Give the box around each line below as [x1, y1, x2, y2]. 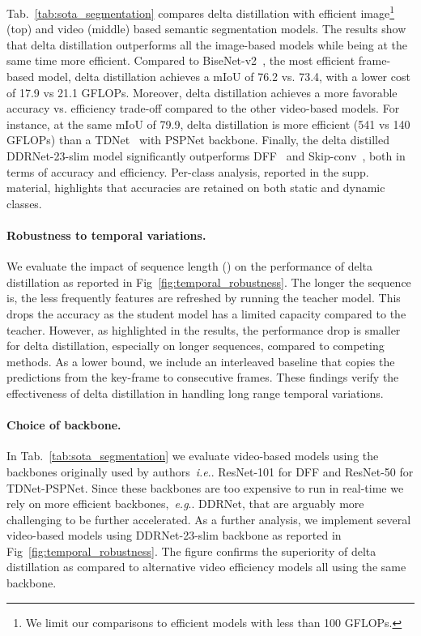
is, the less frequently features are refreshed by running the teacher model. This [6, 289, 401, 306]
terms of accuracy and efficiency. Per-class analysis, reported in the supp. [6, 163, 369, 180]
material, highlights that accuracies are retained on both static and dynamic [6, 179, 385, 196]
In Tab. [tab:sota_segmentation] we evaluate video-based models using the [6, 447, 379, 464]
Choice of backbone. [6, 416, 121, 433]
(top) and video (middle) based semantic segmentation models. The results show [6, 20, 406, 37]
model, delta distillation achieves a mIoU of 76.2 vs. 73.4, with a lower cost [37, 68, 410, 85]
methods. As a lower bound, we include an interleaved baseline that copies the [6, 352, 395, 369]
